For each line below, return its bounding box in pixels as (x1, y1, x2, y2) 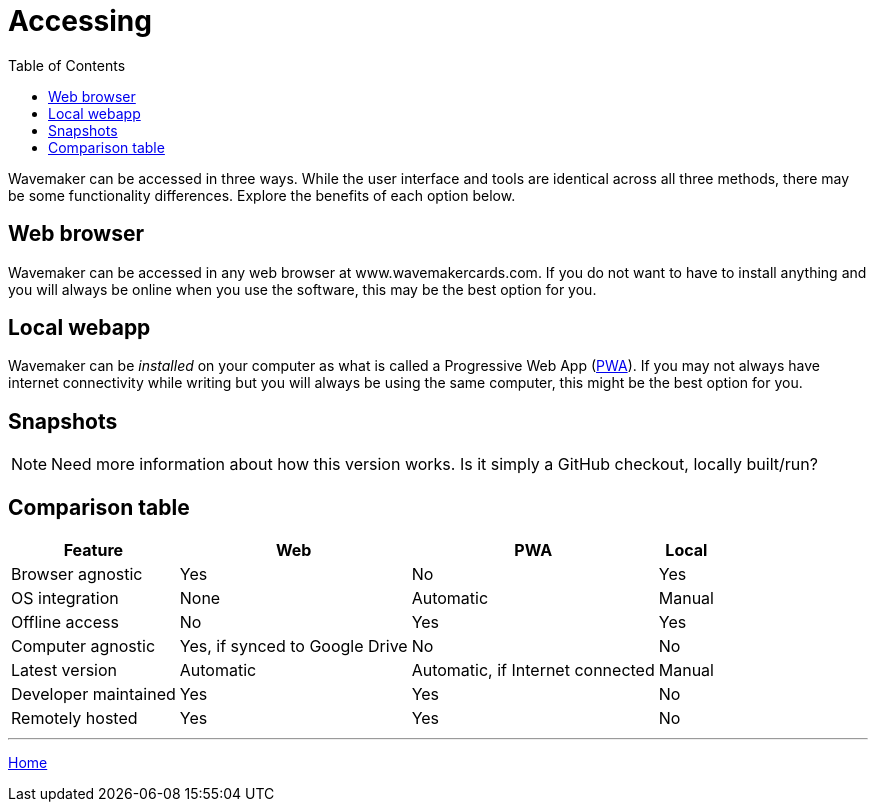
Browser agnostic (11, 564, 143, 585)
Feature (63, 540, 124, 561)
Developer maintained (11, 684, 176, 705)
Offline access (11, 612, 119, 633)
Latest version (11, 660, 118, 681)
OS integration (11, 588, 119, 609)
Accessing (8, 4, 152, 38)
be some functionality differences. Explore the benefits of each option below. (8, 186, 516, 204)
